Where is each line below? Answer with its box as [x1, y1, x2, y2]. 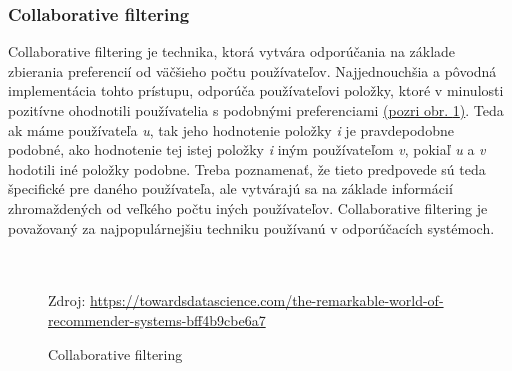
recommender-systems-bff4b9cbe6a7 [48, 309, 266, 330]
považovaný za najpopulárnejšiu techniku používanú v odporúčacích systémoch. [8, 217, 495, 238]
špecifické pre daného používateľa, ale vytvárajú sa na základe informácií [8, 178, 453, 199]
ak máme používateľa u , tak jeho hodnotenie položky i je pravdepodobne [8, 119, 454, 140]
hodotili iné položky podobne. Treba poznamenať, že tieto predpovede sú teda [8, 158, 486, 179]
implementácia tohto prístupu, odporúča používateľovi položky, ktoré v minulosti [8, 80, 504, 101]
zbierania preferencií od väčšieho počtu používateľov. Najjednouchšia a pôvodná [8, 60, 497, 81]
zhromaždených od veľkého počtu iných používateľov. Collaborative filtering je [8, 197, 488, 218]
